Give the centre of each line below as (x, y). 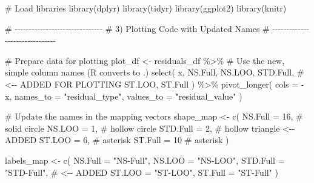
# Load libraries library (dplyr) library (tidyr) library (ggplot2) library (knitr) (146, 8)
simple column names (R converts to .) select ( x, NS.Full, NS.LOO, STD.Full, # (155, 72)
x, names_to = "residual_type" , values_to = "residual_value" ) (124, 96)
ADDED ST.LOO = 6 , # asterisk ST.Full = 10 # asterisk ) (117, 140)
